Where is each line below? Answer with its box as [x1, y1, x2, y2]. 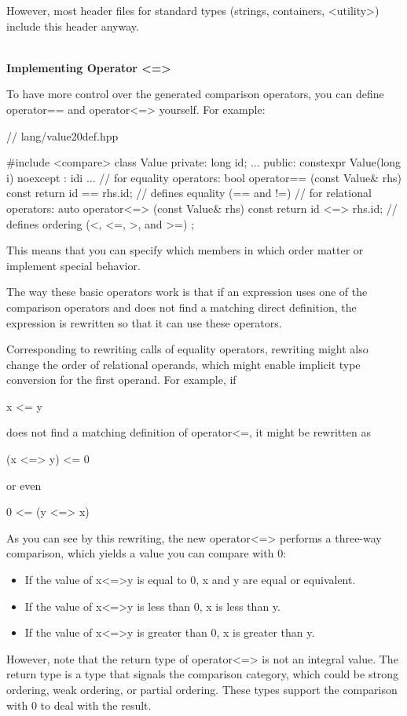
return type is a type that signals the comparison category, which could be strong [6, 666, 399, 682]
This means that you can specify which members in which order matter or [6, 242, 364, 258]
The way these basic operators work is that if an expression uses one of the [6, 283, 368, 300]
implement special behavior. [6, 257, 141, 273]
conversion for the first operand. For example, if [6, 371, 236, 388]
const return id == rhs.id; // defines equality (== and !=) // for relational [6, 184, 372, 201]
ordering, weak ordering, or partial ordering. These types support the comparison [6, 681, 398, 697]
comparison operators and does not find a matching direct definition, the [6, 298, 357, 315]
